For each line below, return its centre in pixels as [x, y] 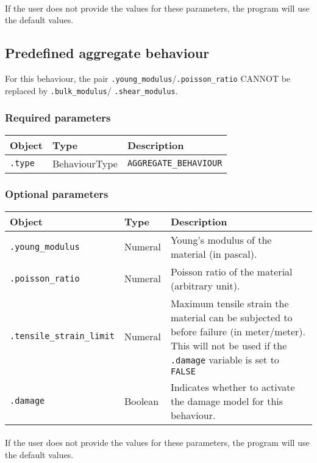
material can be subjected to [231, 317]
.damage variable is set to [225, 359]
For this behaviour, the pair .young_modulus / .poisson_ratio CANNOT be [148, 78]
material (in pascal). [214, 253]
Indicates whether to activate [233, 387]
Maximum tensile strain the [230, 303]
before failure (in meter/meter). [238, 331]
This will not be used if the [229, 345]
